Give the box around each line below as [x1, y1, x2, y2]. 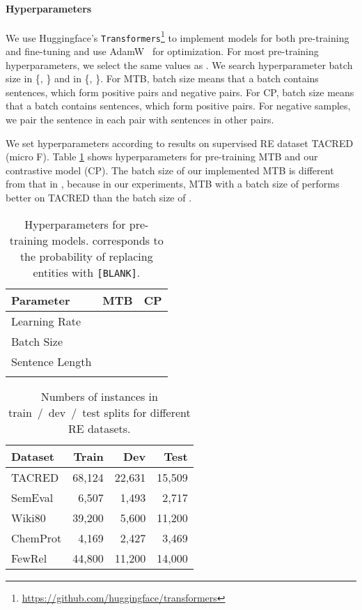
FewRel [11, 549, 47, 566]
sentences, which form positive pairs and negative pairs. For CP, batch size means [6, 84, 354, 99]
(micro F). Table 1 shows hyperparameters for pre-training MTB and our [6, 149, 318, 164]
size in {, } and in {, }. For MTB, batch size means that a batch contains [6, 71, 319, 86]
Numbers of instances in [40, 388, 158, 404]
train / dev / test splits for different [8, 404, 191, 420]
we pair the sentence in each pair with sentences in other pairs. [6, 112, 274, 127]
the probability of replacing [19, 247, 153, 264]
